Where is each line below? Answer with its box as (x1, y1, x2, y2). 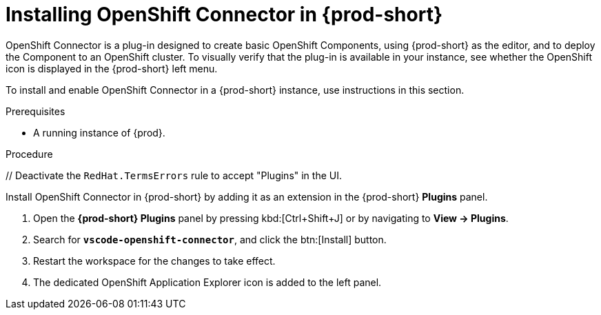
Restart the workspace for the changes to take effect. (33, 254, 276, 267)
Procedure (6, 148, 53, 160)
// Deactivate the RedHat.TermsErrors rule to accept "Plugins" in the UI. (6, 169, 342, 181)
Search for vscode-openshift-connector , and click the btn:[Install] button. (33, 233, 387, 245)
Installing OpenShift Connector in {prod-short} (6, 3, 443, 26)
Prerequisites (6, 105, 65, 117)
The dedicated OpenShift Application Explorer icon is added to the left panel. (33, 276, 382, 288)
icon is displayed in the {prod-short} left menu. (6, 62, 218, 74)
